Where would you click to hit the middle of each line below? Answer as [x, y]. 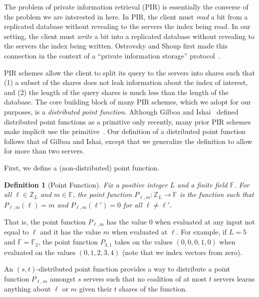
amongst [63, 278]
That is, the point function [45, 221]
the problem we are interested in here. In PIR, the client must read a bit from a [126, 16]
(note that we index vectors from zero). [182, 252]
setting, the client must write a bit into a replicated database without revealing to [129, 36]
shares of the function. [153, 289]
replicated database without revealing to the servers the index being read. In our [127, 26]
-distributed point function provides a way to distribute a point [133, 269]
